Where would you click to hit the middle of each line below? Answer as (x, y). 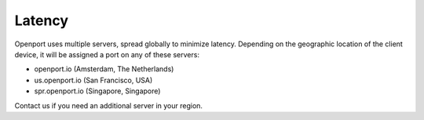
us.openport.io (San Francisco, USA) (93, 80)
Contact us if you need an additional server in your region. (109, 105)
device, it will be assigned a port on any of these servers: (107, 54)
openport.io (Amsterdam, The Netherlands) (104, 69)
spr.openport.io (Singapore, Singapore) (97, 91)
